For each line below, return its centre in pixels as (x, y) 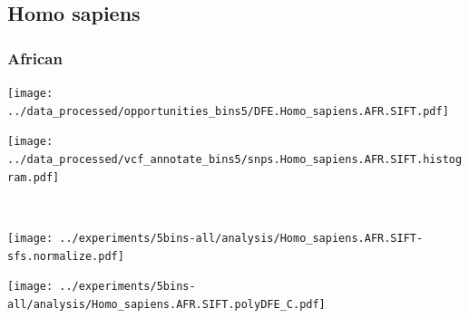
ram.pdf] (34, 177)
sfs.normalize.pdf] (66, 256)
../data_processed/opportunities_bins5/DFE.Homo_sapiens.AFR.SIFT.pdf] (228, 111)
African (35, 58)
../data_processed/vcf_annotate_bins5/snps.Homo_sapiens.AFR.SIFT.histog (235, 159)
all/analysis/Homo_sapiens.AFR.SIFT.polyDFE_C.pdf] (166, 304)
